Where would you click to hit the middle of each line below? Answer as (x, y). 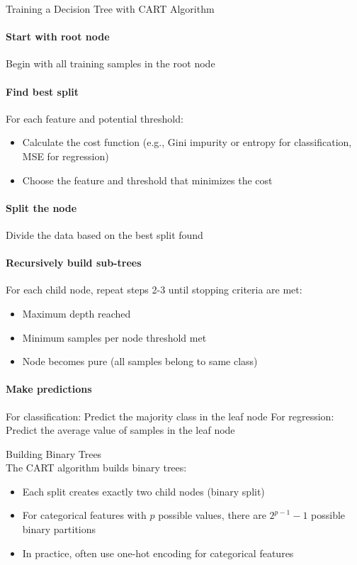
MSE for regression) (66, 156)
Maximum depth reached (76, 313)
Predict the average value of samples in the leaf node (120, 430)
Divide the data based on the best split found (104, 234)
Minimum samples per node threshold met (114, 337)
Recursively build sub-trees (74, 263)
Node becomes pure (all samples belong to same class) (140, 361)
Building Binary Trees (54, 453)
